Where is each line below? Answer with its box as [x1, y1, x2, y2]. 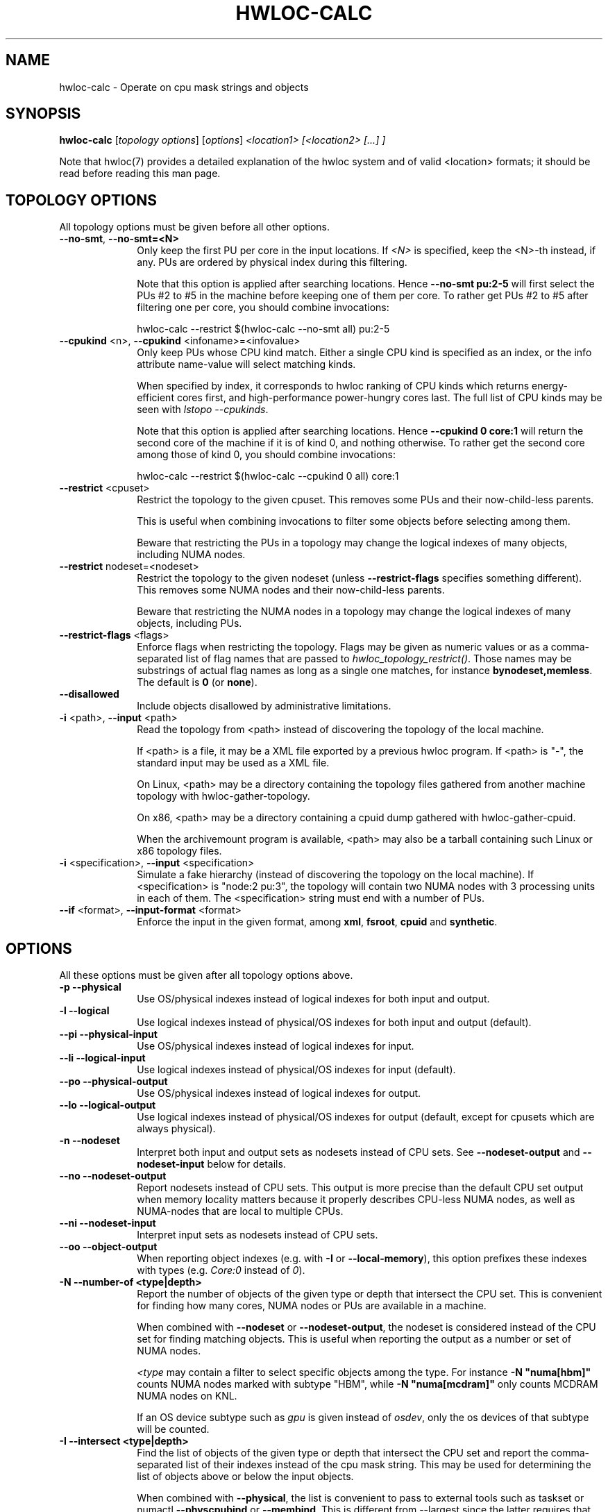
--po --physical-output [59, 1075, 168, 1088]
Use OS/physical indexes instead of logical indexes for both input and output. [137, 993, 490, 1005]
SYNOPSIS [6, 105, 81, 123]
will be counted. [137, 1423, 210, 1436]
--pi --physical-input [59, 1028, 158, 1041]
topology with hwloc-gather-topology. [137, 790, 310, 803]
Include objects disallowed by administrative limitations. [137, 700, 391, 712]
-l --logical [59, 1005, 110, 1017]
